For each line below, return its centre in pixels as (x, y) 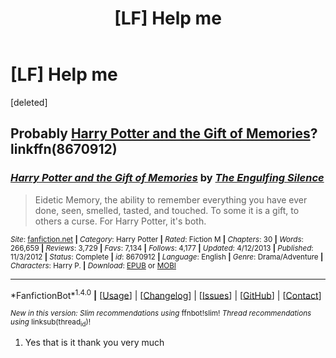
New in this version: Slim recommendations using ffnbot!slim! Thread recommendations (161, 313)
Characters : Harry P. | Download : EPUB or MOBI (93, 265)
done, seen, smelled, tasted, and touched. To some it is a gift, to (167, 210)
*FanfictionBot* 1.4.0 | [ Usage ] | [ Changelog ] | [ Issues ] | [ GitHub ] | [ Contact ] (166, 294)
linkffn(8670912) (64, 149)
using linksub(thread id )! (50, 323)
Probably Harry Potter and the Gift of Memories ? (164, 133)
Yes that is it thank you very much (94, 342)
